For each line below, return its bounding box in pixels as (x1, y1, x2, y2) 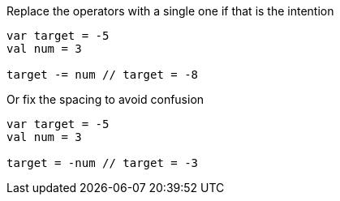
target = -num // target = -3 (6, 156, 199, 169)
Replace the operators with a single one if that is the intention (6, 4, 334, 18)
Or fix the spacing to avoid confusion (6, 92, 204, 106)
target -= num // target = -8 (6, 68, 199, 81)
